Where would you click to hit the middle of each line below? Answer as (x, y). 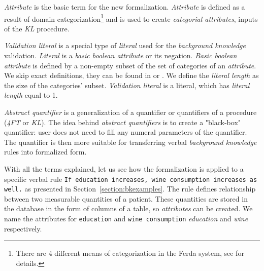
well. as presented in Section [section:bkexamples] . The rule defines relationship (130, 189)
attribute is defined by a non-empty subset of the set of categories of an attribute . (130, 65)
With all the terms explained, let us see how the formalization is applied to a (124, 168)
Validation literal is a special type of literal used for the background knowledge (125, 45)
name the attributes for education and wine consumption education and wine (126, 219)
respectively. (23, 228)
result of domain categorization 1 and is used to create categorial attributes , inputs (131, 18)
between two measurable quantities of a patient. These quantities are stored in (126, 198)
